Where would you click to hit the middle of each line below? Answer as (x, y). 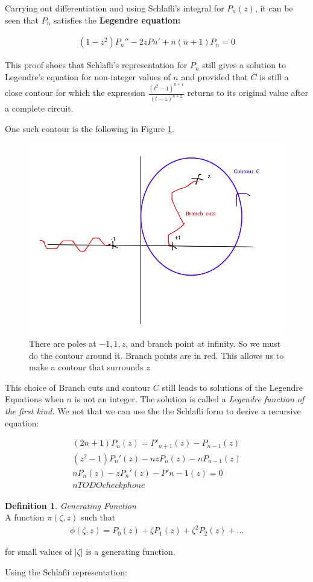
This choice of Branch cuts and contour (78, 387)
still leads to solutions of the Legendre (232, 387)
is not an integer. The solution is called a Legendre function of (189, 399)
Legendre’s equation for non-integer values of (88, 76)
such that (98, 517)
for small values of (39, 552)
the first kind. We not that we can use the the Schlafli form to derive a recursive (153, 410)
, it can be (274, 8)
